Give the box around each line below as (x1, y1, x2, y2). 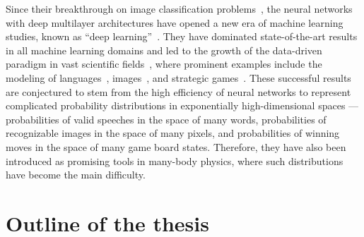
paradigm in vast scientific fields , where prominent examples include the (6, 56, 322, 71)
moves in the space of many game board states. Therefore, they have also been (6, 139, 346, 154)
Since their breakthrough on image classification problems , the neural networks (6, 1, 353, 16)
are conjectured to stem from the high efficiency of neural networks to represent (6, 84, 351, 99)
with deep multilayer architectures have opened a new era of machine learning (6, 15, 344, 30)
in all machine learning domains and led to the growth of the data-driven (6, 42, 322, 57)
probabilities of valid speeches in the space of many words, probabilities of (6, 111, 327, 126)
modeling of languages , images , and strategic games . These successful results (6, 70, 351, 85)
